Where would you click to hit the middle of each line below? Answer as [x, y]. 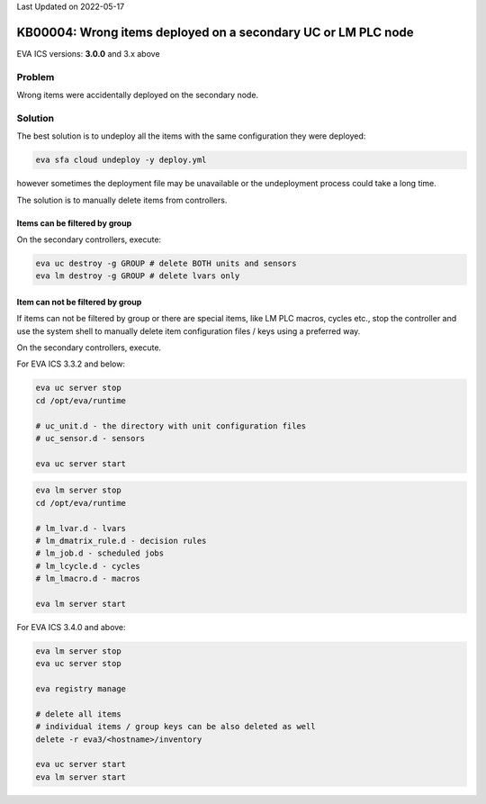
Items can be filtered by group [74, 223]
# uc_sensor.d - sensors [90, 438]
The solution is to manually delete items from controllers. [122, 200]
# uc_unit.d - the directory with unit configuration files [171, 426]
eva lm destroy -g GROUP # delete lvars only [138, 276]
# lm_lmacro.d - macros [88, 579]
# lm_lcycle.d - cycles [88, 566]
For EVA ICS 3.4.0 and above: [71, 627]
